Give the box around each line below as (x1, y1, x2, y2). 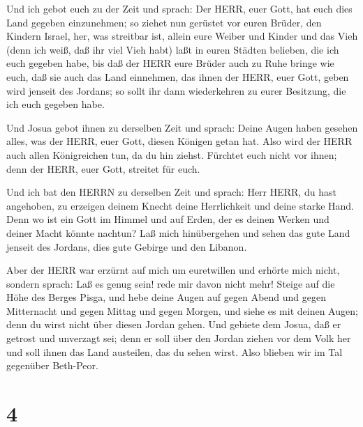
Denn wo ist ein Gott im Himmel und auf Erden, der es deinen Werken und (6, 212, 329, 226)
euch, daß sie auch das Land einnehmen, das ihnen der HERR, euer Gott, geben (6, 69, 349, 84)
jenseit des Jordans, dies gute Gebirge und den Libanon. (6, 239, 247, 254)
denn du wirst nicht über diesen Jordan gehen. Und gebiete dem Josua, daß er (6, 317, 341, 332)
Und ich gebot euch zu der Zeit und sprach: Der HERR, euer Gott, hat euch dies (6, 1, 353, 15)
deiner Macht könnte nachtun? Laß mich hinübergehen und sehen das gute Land (6, 225, 350, 240)
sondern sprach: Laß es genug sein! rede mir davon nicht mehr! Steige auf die (6, 276, 335, 290)
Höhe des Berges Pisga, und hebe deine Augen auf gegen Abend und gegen (6, 290, 326, 304)
